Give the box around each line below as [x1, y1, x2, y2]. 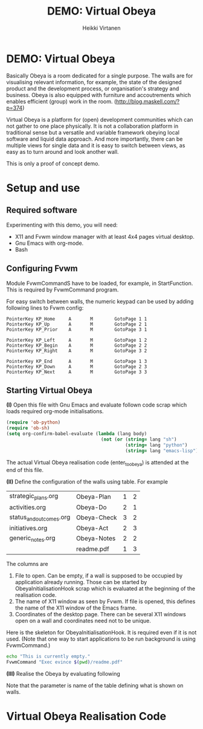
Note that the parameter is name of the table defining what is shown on [6, 682, 184, 689]
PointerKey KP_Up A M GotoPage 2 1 [6, 321, 147, 327]
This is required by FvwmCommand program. [6, 286, 119, 293]
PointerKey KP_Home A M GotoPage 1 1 [6, 316, 147, 322]
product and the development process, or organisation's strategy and [6, 85, 179, 92]
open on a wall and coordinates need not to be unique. [14, 617, 151, 624]
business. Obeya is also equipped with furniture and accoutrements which [6, 91, 192, 98]
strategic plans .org [9, 492, 59, 501]
